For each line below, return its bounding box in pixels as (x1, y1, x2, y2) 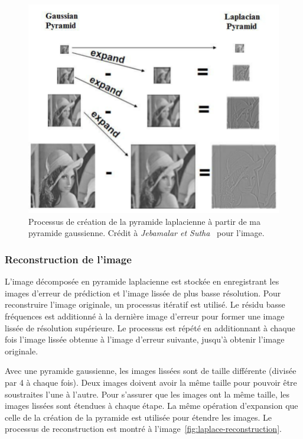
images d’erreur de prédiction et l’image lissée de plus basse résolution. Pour (5, 286, 281, 299)
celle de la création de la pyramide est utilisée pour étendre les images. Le (5, 411, 272, 423)
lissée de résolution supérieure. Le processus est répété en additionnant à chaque (5, 321, 295, 334)
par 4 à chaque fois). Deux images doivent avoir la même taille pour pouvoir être (5, 376, 297, 388)
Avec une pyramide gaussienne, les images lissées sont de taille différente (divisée (5, 364, 297, 377)
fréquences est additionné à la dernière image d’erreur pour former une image (5, 309, 285, 322)
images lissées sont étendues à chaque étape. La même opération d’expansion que (5, 399, 298, 412)
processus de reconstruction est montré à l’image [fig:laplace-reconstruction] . (5, 422, 282, 435)
